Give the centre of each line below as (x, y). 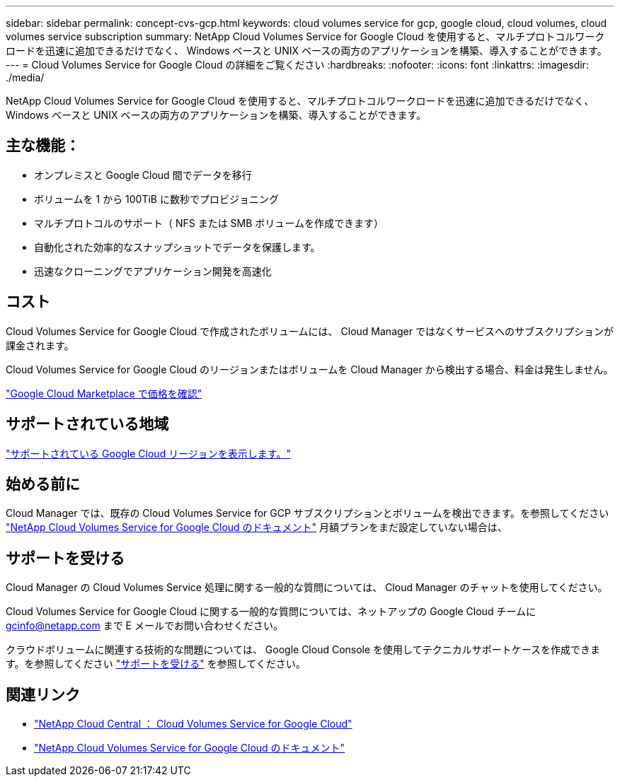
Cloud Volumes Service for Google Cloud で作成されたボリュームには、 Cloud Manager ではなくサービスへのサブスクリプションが (310, 331)
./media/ (25, 77)
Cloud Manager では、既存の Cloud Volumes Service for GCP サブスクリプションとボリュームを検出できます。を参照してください (308, 513)
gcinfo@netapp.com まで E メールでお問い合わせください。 (144, 626)
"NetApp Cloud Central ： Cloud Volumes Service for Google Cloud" (193, 724)
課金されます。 (40, 345)
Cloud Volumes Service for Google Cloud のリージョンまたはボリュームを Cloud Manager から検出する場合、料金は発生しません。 (310, 369)
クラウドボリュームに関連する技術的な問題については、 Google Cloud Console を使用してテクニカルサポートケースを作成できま (303, 650)
